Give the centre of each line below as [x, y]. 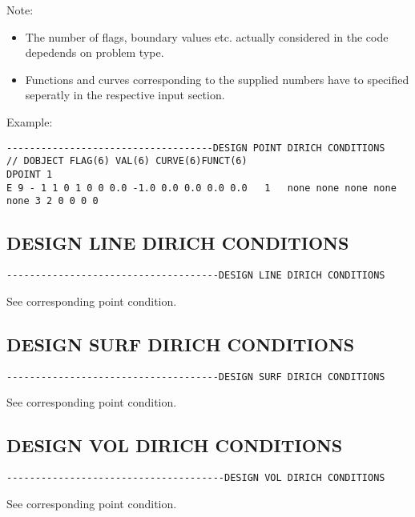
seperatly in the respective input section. [125, 95]
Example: [30, 121]
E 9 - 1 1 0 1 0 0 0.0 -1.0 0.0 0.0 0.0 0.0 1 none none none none [201, 188]
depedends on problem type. [95, 52]
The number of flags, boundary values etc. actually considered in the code [207, 36]
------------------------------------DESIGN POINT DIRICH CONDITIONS [196, 148]
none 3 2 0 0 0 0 [52, 201]
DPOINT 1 [30, 174]
